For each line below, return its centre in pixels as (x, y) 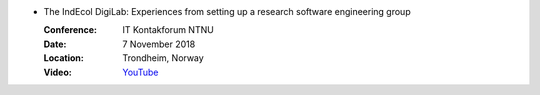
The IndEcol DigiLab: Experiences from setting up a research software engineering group (227, 11)
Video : (57, 72)
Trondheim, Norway (163, 58)
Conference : (70, 30)
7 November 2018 (159, 44)
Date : (55, 44)
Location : (63, 58)
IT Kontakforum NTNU (168, 30)
